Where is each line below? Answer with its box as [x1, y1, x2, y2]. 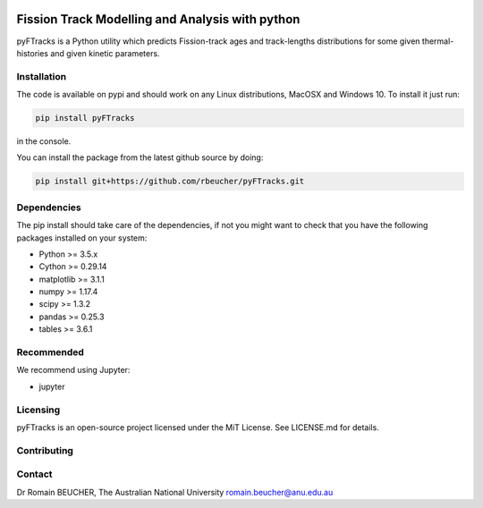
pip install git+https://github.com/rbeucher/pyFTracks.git [35, 176, 305, 187]
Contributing [16, 444, 73, 456]
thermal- [421, 36, 454, 47]
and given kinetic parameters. [50, 47, 160, 58]
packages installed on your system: [16, 233, 148, 243]
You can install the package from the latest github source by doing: [16, 152, 264, 163]
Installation [16, 70, 67, 82]
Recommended [16, 346, 85, 359]
